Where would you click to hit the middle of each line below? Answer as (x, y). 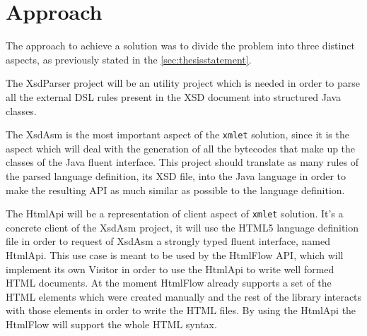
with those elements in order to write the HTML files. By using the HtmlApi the (181, 310)
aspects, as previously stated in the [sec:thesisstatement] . (129, 59)
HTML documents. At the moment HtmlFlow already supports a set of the (169, 283)
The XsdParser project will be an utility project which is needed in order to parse (183, 83)
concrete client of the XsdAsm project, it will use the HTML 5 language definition (182, 227)
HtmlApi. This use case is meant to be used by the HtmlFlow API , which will (175, 254)
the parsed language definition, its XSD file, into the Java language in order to (176, 175)
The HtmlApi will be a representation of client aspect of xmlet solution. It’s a (175, 214)
